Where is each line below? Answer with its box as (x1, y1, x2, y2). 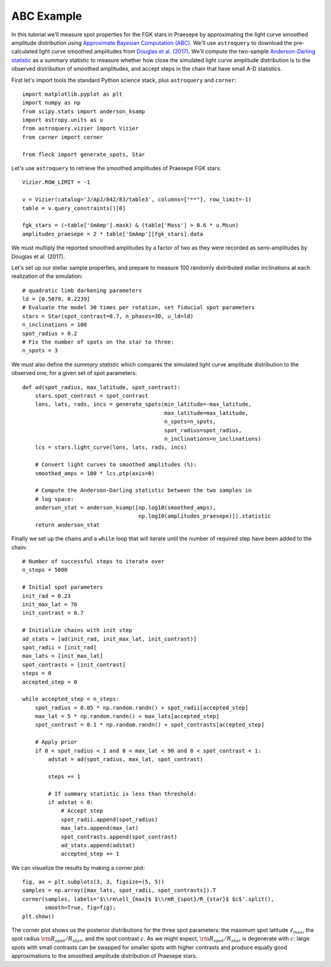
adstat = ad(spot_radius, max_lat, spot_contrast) (48, 756, 204, 763)
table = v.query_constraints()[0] (22, 205, 126, 211)
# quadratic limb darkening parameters (22, 286, 142, 294)
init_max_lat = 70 (22, 601, 78, 608)
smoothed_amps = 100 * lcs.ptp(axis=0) (34, 470, 155, 476)
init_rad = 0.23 (22, 592, 71, 599)
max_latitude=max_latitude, (164, 409, 249, 416)
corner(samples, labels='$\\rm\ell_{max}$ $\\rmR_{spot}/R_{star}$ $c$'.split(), (22, 895, 275, 902)
